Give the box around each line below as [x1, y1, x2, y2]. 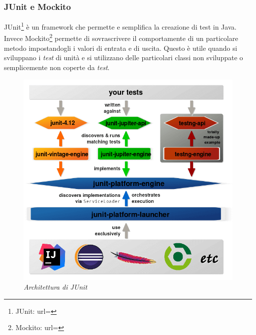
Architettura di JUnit [24, 282, 88, 292]
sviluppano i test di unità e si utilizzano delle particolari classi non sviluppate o [4, 52, 243, 63]
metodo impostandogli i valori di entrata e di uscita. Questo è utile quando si [4, 42, 237, 53]
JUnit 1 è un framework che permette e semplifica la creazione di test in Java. [4, 20, 237, 32]
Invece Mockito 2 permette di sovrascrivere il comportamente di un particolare [4, 32, 238, 43]
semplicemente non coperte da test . [4, 62, 110, 72]
